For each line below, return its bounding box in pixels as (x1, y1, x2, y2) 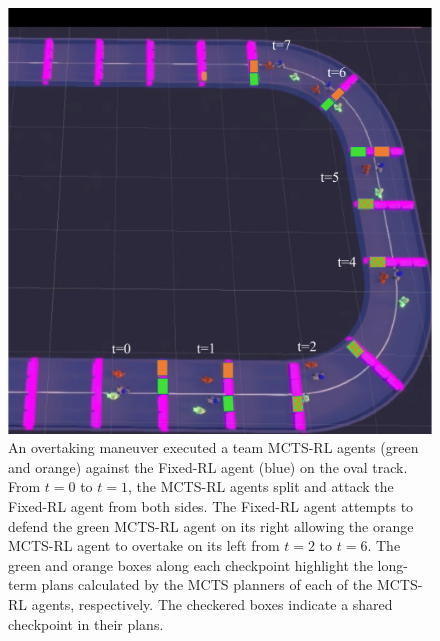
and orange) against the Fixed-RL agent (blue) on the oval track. (8, 456, 408, 477)
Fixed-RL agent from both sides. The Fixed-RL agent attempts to (8, 496, 414, 517)
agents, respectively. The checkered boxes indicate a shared (31, 594, 393, 614)
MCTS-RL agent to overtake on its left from (8, 535, 280, 556)
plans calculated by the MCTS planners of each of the (41, 574, 373, 595)
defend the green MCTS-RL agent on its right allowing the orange (8, 515, 414, 536)
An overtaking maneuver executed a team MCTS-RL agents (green (8, 437, 419, 458)
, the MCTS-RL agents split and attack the (128, 476, 394, 497)
